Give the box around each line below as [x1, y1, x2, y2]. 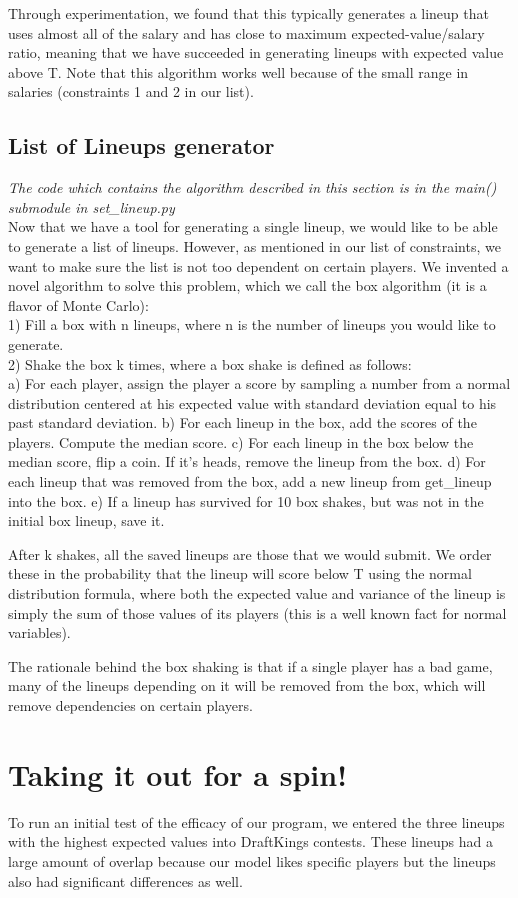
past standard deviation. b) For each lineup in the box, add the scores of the [8, 412, 477, 433]
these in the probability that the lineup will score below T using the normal [8, 563, 472, 584]
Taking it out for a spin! [8, 753, 347, 794]
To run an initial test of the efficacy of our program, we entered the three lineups [8, 811, 505, 832]
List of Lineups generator [8, 130, 275, 161]
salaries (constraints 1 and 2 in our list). [8, 81, 254, 102]
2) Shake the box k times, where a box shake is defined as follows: [8, 353, 412, 374]
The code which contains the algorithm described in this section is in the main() [8, 177, 497, 198]
